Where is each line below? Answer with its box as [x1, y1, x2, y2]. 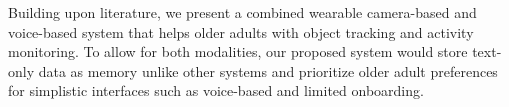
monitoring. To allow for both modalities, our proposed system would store [8, 41, 468, 62]
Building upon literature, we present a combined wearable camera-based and [8, 2, 477, 22]
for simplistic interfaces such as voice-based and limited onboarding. [8, 80, 424, 101]
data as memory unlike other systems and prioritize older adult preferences [38, 60, 498, 81]
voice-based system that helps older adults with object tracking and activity [8, 21, 474, 42]
